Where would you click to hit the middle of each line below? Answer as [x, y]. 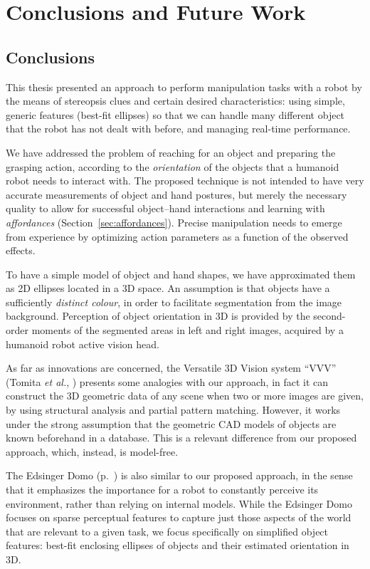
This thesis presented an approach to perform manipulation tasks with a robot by [184, 87]
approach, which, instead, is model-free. [92, 451]
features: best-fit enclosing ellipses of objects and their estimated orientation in [178, 545]
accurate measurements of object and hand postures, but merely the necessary [176, 194]
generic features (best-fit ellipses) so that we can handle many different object [175, 114]
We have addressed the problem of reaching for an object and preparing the [171, 152]
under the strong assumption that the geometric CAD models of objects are [171, 423]
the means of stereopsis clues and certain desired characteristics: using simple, [175, 101]
